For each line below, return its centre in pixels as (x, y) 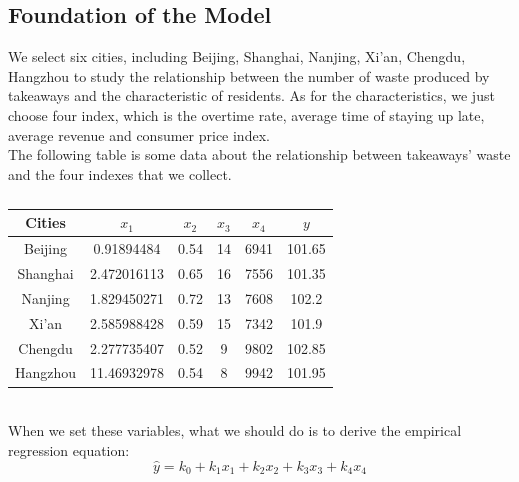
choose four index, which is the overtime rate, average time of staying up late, (246, 114)
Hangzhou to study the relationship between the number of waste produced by (249, 75)
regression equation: (69, 449)
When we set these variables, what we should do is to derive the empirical (235, 430)
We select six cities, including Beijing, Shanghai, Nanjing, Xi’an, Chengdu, (237, 56)
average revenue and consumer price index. (139, 134)
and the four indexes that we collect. (120, 173)
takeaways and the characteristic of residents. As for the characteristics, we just (251, 95)
